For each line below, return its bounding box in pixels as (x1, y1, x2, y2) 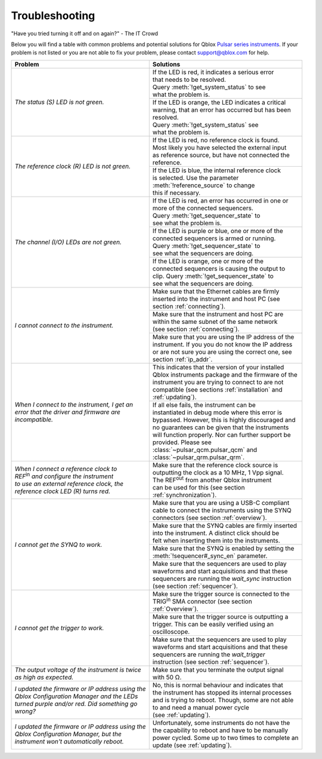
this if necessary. (152, 188, 201, 197)
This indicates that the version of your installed (152, 363, 284, 371)
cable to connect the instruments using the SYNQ (152, 506, 292, 515)
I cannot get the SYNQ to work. (14, 540, 103, 549)
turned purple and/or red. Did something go (14, 700, 138, 708)
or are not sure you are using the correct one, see (152, 347, 292, 356)
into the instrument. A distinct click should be (152, 529, 280, 537)
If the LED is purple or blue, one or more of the (152, 227, 283, 235)
